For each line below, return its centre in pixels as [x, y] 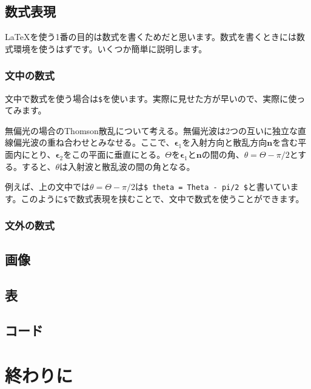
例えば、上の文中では [47, 187]
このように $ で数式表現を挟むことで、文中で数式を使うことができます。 [162, 198]
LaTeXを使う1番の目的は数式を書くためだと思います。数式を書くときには [151, 37]
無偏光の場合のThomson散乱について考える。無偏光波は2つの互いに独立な [152, 130]
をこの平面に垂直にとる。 [114, 154]
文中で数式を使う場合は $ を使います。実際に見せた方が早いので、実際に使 [151, 98]
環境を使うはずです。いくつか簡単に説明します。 [110, 48]
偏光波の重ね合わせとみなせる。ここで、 [94, 142]
